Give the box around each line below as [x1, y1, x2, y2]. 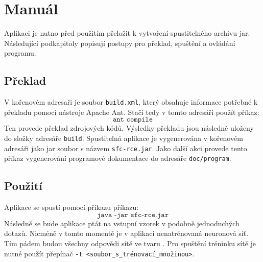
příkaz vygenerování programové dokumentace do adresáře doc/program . [4, 153, 231, 163]
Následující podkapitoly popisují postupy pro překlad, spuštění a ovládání [4, 37, 235, 48]
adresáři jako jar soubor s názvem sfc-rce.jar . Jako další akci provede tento [4, 142, 247, 153]
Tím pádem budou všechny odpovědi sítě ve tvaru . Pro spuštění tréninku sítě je [4, 237, 256, 248]
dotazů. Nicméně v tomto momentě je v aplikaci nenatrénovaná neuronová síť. [4, 228, 249, 239]
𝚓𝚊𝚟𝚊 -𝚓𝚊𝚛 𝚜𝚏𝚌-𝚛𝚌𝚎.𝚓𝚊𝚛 [97, 211, 169, 219]
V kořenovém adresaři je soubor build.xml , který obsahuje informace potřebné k [4, 97, 258, 107]
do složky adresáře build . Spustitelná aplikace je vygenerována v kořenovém [4, 132, 243, 143]
